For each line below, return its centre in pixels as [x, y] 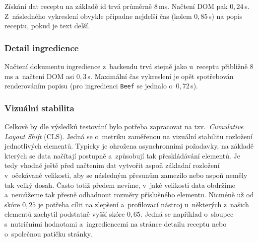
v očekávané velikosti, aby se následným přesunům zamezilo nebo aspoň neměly [126, 175]
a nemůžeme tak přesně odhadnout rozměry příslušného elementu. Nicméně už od [129, 195]
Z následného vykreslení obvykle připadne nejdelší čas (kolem [98, 16]
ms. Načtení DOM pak [193, 6]
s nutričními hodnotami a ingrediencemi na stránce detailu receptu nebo [116, 224]
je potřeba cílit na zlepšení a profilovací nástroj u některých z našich [143, 204]
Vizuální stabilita [40, 108]
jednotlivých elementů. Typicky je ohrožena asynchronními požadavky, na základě [129, 146]
